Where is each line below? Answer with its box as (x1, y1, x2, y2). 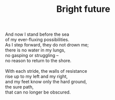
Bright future (56, 3, 111, 15)
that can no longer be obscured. (5, 89, 71, 95)
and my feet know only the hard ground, (5, 79, 87, 85)
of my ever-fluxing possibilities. (5, 37, 69, 43)
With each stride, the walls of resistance (5, 68, 88, 74)
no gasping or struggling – (5, 52, 59, 58)
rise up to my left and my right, (5, 73, 68, 80)
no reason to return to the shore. (5, 58, 72, 64)
